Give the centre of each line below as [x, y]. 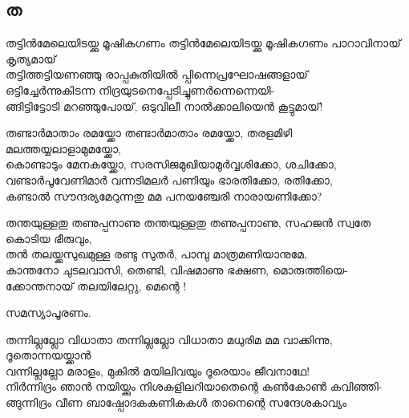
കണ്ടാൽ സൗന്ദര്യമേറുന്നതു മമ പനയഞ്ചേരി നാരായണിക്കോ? [164, 195]
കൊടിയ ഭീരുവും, [49, 238]
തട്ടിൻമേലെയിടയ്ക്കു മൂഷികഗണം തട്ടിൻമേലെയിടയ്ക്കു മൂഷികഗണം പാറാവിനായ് [203, 43]
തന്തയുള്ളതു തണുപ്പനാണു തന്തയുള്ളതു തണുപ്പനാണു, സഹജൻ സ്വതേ [188, 223]
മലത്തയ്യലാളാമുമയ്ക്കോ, [63, 148]
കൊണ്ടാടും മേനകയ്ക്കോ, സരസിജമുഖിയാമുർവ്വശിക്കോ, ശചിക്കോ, [171, 164]
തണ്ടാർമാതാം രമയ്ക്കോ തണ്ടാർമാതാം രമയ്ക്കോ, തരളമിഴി [149, 133]
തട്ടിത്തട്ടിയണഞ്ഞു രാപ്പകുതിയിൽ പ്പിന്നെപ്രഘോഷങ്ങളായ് [157, 74]
